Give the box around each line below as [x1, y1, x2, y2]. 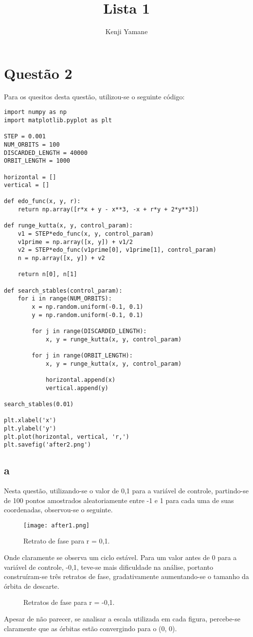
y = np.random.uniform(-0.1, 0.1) [32, 311, 144, 318]
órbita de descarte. [4, 581, 59, 591]
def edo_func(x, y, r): [4, 198, 81, 205]
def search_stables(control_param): [4, 287, 123, 294]
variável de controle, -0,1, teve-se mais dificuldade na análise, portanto [4, 562, 214, 572]
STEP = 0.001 [4, 133, 46, 140]
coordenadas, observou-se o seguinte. [4, 505, 113, 515]
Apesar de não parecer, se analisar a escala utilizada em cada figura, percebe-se [4, 614, 240, 624]
